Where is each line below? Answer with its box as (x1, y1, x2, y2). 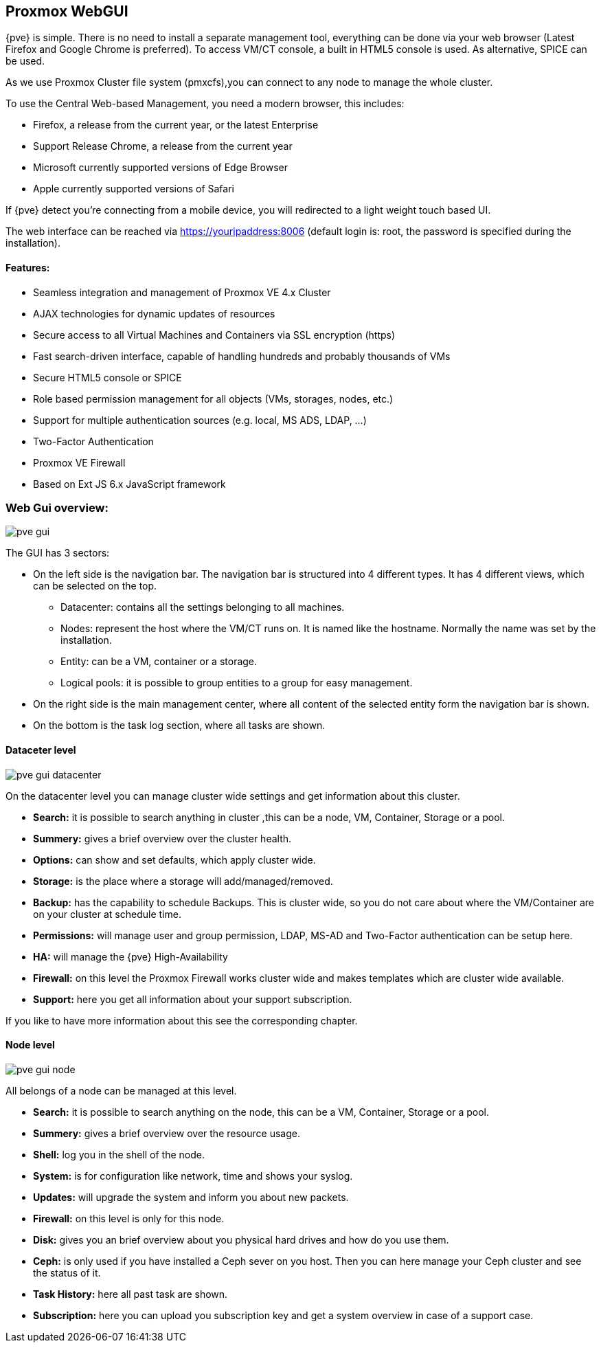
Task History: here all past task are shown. (33, 1288, 228, 1300)
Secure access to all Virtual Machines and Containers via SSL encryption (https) (33, 328, 396, 341)
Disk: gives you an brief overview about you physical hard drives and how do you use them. (33, 1233, 449, 1246)
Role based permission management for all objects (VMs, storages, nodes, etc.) (33, 392, 394, 405)
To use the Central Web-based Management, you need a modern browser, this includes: (5, 98, 405, 110)
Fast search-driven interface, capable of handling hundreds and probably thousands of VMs (33, 350, 451, 362)
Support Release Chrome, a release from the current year (33, 140, 293, 153)
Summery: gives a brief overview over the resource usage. (33, 1127, 300, 1139)
